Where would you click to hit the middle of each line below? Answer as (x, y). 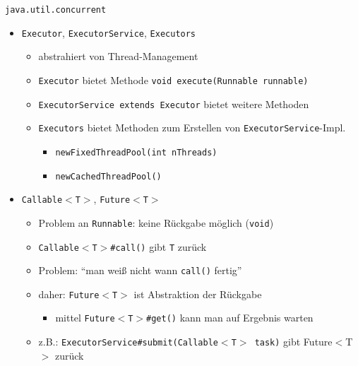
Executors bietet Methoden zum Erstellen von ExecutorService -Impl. (192, 128)
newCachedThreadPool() (108, 176)
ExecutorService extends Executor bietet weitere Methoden (174, 104)
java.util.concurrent (56, 10)
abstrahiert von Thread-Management (118, 56)
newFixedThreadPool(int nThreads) (136, 152)
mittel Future (85, 318)
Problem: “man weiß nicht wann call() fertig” (140, 270)
